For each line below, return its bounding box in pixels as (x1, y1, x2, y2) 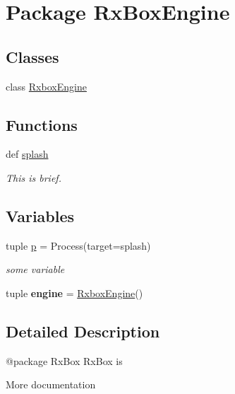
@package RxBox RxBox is (6, 353, 123, 368)
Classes (6, 45, 59, 67)
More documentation (6, 377, 96, 392)
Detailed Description (6, 320, 160, 342)
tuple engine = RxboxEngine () (6, 285, 143, 300)
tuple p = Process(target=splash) (6, 238, 151, 253)
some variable (6, 262, 65, 277)
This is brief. (6, 170, 61, 185)
